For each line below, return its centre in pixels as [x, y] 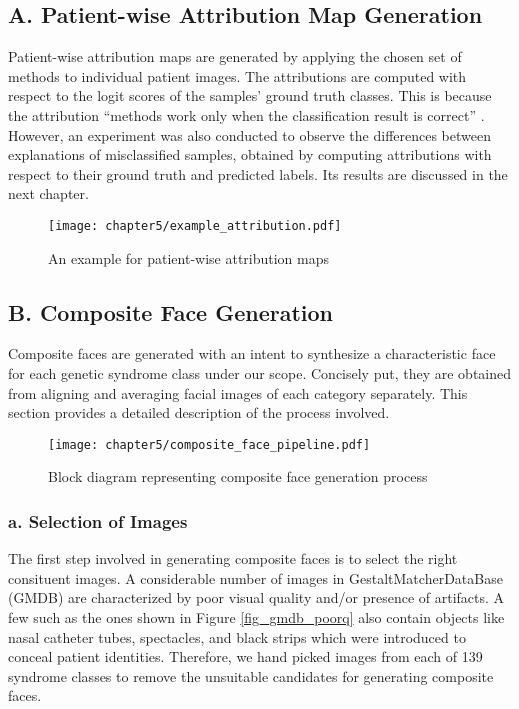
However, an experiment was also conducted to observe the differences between [249, 134]
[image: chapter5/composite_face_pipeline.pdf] [209, 444]
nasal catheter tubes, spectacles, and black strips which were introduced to [237, 636]
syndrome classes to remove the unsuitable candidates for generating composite [251, 675]
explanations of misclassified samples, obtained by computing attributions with [250, 154]
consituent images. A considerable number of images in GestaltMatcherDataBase [255, 577]
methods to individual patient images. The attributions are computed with [237, 75]
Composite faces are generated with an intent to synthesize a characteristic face [252, 353]
